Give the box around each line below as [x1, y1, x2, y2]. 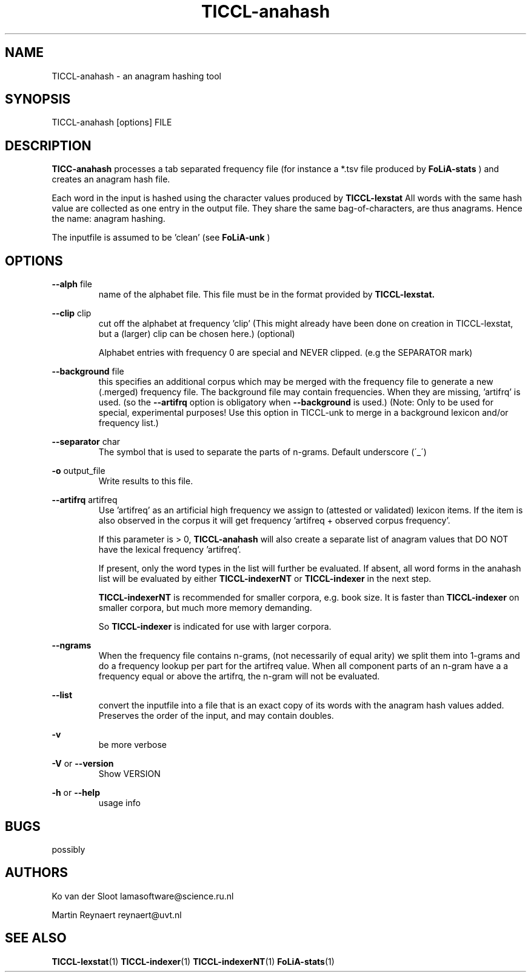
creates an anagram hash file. [52, 174, 170, 185]
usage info [98, 798, 141, 809]
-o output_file [52, 465, 105, 476]
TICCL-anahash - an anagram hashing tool [52, 70, 222, 81]
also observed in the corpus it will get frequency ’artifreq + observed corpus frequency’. [98, 515, 450, 526]
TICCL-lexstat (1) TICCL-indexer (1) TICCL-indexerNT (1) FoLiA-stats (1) [52, 956, 335, 967]
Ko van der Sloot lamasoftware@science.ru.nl [52, 890, 234, 901]
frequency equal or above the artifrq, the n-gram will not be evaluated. [98, 671, 380, 682]
